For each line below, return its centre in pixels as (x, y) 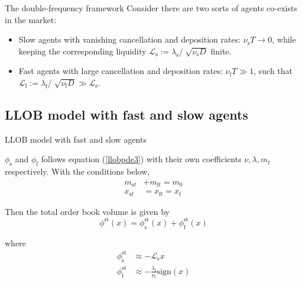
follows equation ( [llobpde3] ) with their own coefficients (141, 159)
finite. (221, 51)
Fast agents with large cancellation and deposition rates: (121, 71)
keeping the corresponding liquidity (82, 51)
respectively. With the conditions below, (77, 171)
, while (284, 39)
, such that (273, 71)
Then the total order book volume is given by (87, 211)
